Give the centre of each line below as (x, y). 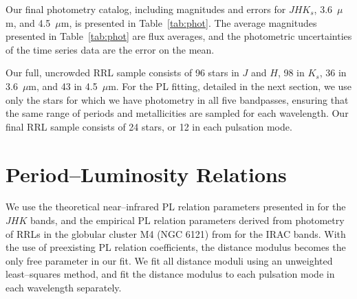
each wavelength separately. (64, 288)
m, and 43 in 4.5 (63, 86)
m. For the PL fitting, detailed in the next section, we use (230, 86)
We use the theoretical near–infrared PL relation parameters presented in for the (176, 207)
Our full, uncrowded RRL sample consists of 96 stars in (122, 73)
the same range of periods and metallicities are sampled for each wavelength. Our (177, 113)
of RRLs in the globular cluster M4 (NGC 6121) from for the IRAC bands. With (176, 233)
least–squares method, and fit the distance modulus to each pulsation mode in (170, 274)
